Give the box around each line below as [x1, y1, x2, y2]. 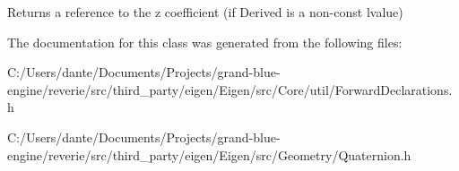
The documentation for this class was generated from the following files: [7, 32, 403, 51]
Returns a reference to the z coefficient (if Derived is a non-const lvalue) [7, 3, 403, 21]
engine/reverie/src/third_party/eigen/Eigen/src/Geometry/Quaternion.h [7, 145, 411, 164]
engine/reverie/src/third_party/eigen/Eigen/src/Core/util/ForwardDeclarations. [7, 80, 453, 98]
